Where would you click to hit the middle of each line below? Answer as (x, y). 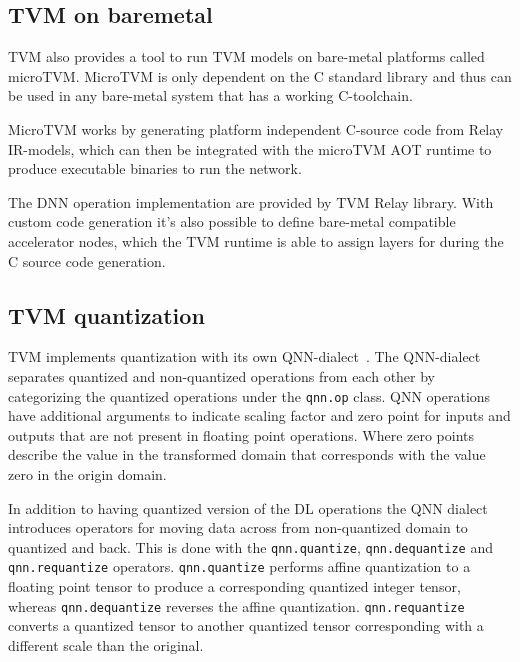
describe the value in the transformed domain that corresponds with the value (247, 454)
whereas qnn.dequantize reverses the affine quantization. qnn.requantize (236, 605)
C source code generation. (87, 260)
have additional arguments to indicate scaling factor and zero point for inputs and (259, 415)
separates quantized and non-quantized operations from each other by (222, 375)
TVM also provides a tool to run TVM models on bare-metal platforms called (246, 56)
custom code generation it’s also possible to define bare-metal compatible (232, 221)
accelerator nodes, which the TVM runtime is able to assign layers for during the (256, 240)
